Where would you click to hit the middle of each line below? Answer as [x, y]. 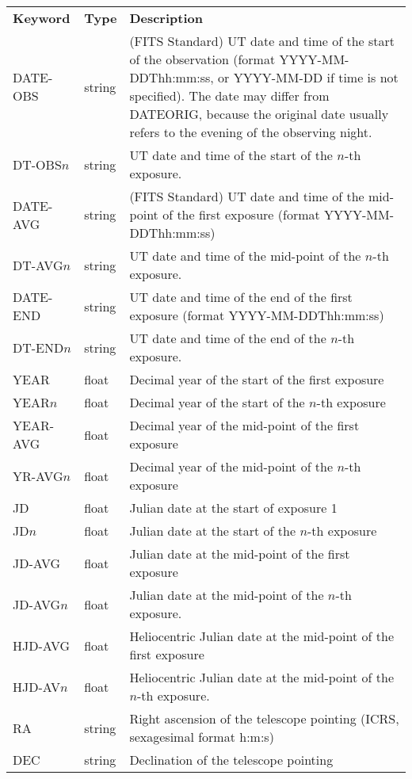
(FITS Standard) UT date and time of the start [262, 41]
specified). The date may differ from [229, 95]
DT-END [38, 347]
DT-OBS [37, 164]
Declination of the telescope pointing [231, 760]
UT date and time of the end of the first [241, 297]
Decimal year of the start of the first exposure [257, 379]
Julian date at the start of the [213, 531]
